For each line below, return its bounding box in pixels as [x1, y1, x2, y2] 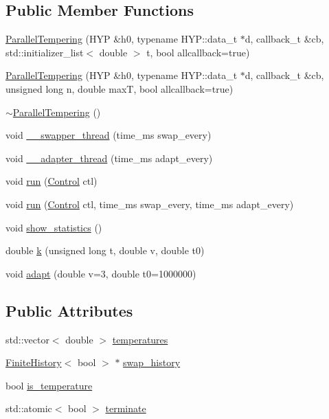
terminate [105, 401, 146, 416]
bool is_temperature [5, 378, 93, 392]
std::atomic [5, 401, 52, 416]
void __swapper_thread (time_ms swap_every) [5, 128, 212, 142]
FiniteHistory [5, 355, 62, 370]
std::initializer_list [5, 45, 84, 59]
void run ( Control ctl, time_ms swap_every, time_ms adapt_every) [5, 196, 294, 211]
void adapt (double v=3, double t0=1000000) [5, 266, 196, 280]
